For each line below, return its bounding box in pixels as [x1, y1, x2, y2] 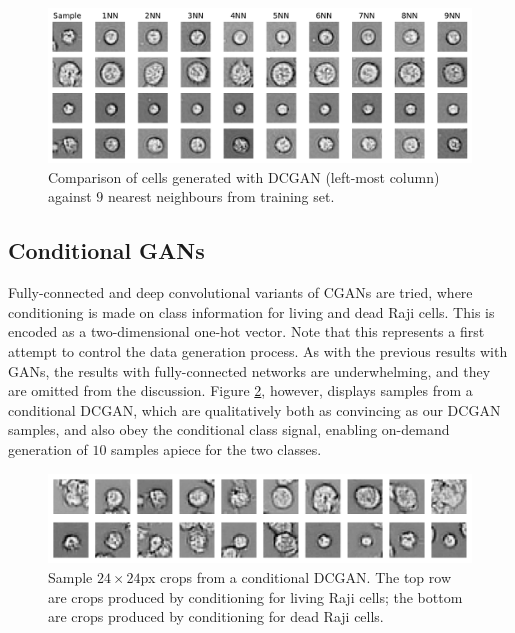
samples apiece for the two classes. [111, 439, 322, 459]
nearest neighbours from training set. [107, 186, 335, 207]
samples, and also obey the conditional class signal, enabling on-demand [8, 419, 450, 440]
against [48, 186, 92, 207]
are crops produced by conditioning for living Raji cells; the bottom [48, 586, 463, 607]
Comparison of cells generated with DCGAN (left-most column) [48, 166, 440, 187]
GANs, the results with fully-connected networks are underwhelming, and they [8, 360, 491, 381]
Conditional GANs [8, 235, 205, 266]
